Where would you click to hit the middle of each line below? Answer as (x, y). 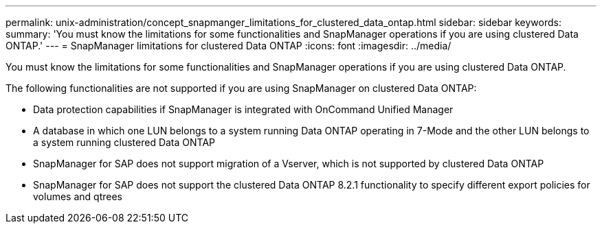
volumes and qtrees (78, 196)
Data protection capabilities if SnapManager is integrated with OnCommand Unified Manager (243, 109)
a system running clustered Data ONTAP (124, 142)
